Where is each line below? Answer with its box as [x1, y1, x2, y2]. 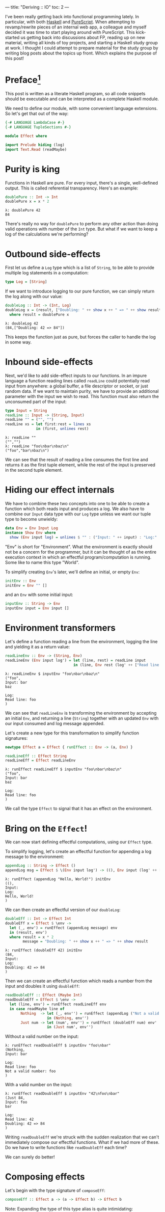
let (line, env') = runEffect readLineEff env [9, 1002, 107, 1007]
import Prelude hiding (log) [5, 142, 65, 147]
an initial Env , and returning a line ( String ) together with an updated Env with [5, 715, 159, 721]
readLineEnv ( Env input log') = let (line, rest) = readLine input [5, 658, 146, 663]
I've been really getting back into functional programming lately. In [5, 14, 139, 19]
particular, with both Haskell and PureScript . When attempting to [5, 19, 136, 25]
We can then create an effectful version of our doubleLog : [5, 907, 121, 913]
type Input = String [5, 408, 48, 413]
